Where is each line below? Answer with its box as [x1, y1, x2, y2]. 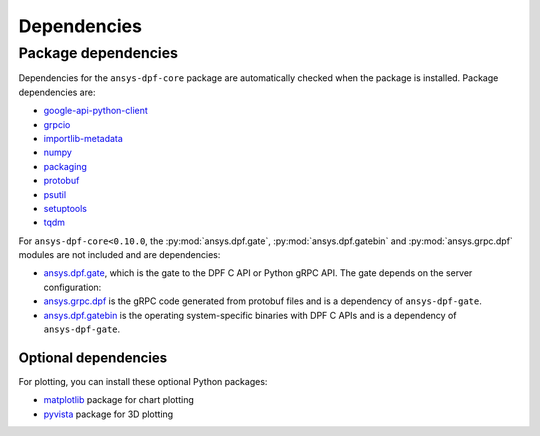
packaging [43, 160, 87, 172]
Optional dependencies [18, 349, 168, 366]
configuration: [43, 281, 102, 293]
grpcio [43, 118, 71, 130]
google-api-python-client [43, 105, 149, 117]
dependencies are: [18, 86, 96, 98]
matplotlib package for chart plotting [43, 394, 195, 406]
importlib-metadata [43, 132, 124, 144]
